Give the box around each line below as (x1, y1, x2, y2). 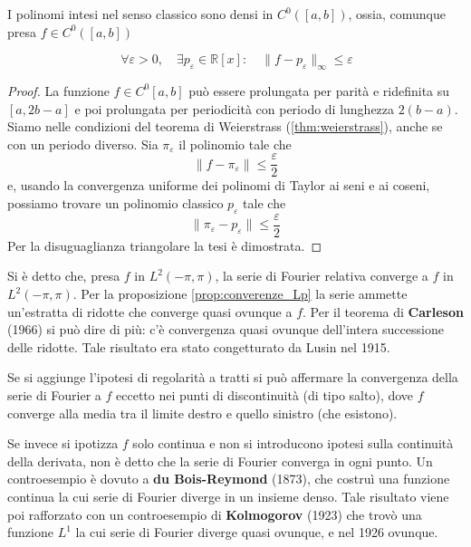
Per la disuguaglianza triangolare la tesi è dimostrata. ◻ (7, 235, 322, 254)
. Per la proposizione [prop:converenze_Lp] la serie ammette (72, 284, 408, 303)
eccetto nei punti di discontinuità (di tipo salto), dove (116, 386, 414, 405)
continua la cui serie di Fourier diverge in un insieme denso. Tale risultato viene (7, 487, 449, 505)
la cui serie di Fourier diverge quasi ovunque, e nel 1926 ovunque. (75, 523, 438, 542)
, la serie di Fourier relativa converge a (215, 266, 428, 285)
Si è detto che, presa (7, 266, 120, 285)
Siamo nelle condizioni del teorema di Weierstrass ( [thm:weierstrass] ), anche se (7, 117, 443, 136)
